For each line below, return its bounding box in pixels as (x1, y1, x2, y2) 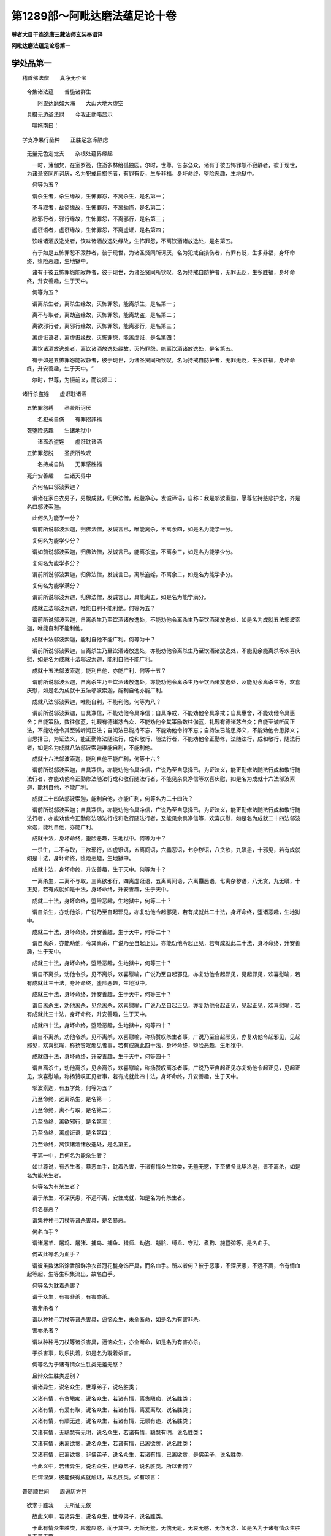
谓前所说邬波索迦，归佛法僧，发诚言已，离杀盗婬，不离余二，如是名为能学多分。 (31, 571, 236, 578)
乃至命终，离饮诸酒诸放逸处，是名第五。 (31, 1140, 134, 1148)
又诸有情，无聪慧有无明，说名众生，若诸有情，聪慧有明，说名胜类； (31, 1428, 204, 1436)
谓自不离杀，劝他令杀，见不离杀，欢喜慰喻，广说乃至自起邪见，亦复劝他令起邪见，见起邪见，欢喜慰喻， (31, 971, 295, 978)
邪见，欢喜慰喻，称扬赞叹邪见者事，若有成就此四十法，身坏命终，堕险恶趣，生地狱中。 (26, 1041, 247, 1049)
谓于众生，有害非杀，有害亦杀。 (31, 1293, 113, 1300)
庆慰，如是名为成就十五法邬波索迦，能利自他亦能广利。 (26, 687, 167, 694)
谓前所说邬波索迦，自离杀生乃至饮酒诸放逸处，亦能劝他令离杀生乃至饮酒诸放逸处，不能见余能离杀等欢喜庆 (31, 647, 300, 654)
